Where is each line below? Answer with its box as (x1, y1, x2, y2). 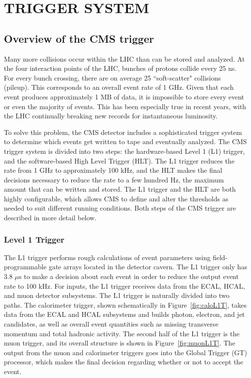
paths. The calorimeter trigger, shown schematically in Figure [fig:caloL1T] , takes (4, 299, 247, 310)
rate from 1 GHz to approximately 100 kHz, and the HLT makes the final (4, 165, 222, 175)
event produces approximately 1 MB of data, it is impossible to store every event (4, 91, 244, 101)
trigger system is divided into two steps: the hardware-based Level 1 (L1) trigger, (4, 146, 245, 156)
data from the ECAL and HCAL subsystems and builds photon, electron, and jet (4, 309, 245, 319)
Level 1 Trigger (4, 233, 64, 245)
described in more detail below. (4, 213, 97, 223)
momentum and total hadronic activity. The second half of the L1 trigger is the (4, 328, 240, 338)
